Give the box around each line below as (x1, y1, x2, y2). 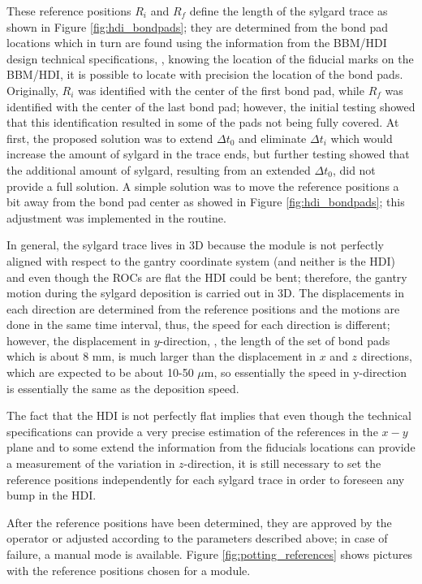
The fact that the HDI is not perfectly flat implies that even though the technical (6, 407, 411, 424)
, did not (332, 161, 376, 178)
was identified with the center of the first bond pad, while (78, 81, 364, 98)
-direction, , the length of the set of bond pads (159, 331, 390, 348)
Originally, (6, 81, 58, 98)
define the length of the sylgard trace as (189, 2, 388, 19)
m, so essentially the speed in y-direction (204, 364, 407, 381)
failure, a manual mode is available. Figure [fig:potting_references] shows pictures (6, 546, 413, 562)
